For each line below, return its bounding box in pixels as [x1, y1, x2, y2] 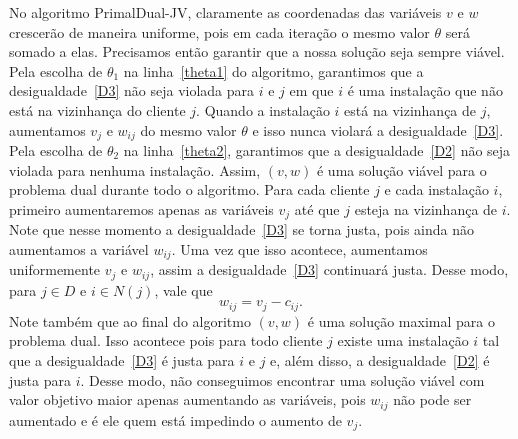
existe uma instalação [337, 330, 469, 351]
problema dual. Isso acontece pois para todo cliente [9, 330, 323, 351]
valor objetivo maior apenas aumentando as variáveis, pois [9, 389, 366, 410]
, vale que [154, 279, 213, 300]
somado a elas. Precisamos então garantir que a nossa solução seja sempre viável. [9, 41, 505, 62]
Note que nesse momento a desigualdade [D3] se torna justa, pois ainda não [9, 219, 475, 240]
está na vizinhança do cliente [9, 99, 186, 120]
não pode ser [393, 389, 472, 410]
